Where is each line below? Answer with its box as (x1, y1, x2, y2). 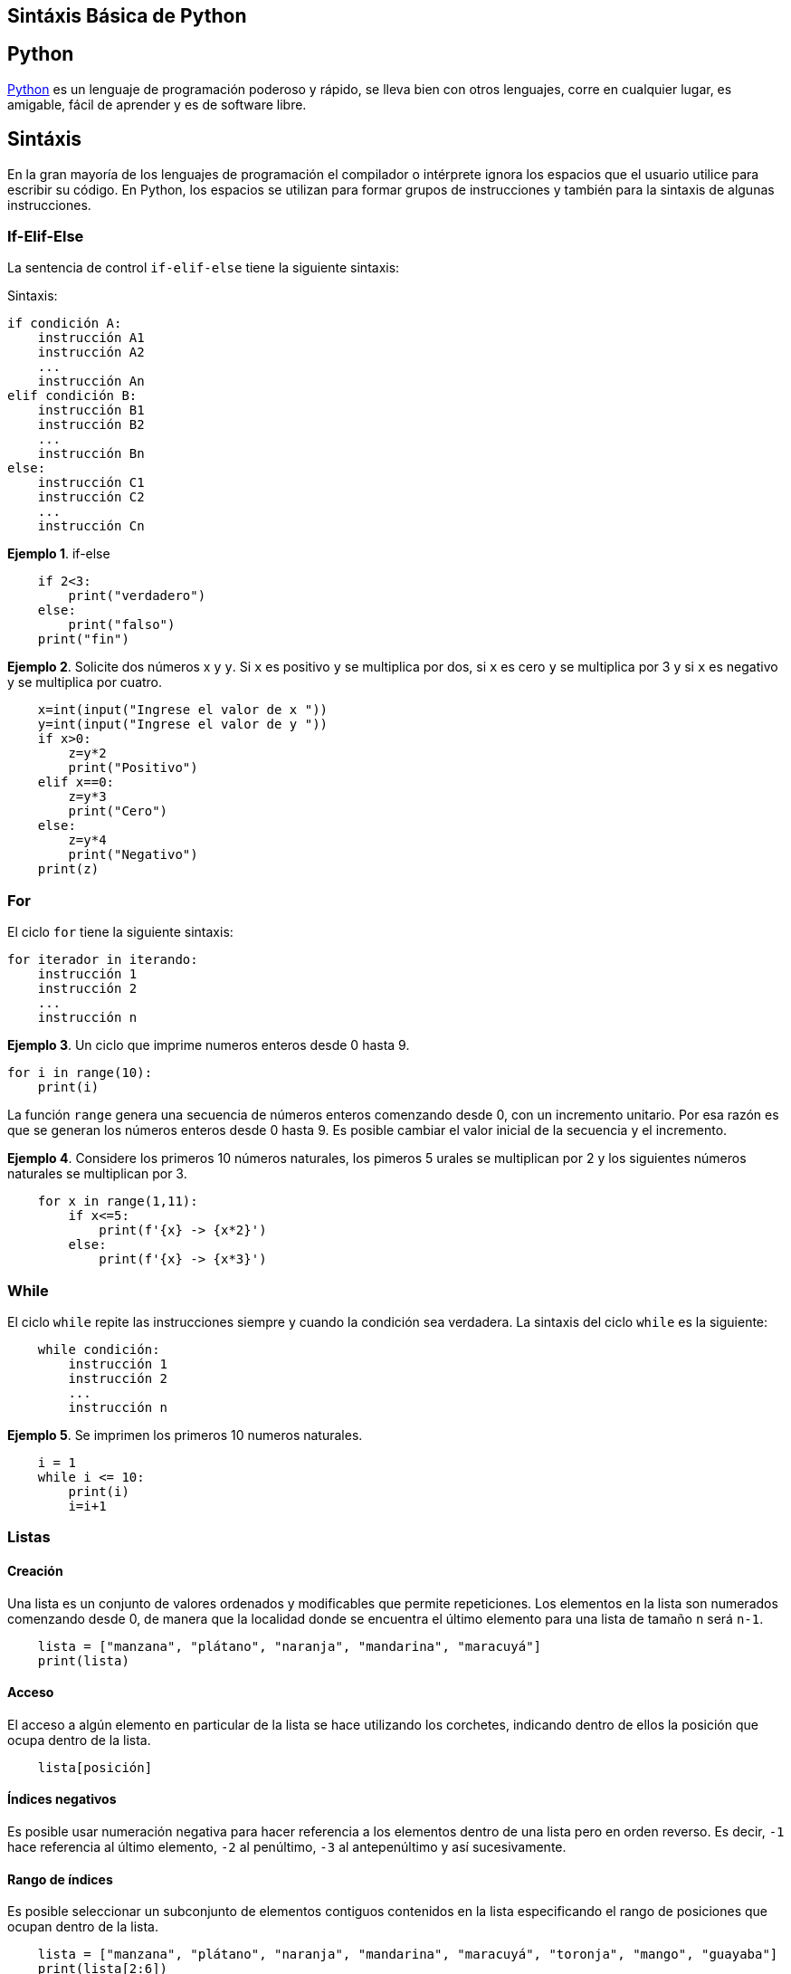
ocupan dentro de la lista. (7, 1919, 158, 1935)
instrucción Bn (37, 446, 145, 462)
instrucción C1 (37, 475, 145, 491)
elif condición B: (7, 388, 138, 404)
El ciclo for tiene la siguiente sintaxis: (7, 924, 233, 940)
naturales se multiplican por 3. (7, 1166, 187, 1182)
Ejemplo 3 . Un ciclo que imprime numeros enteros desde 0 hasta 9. (7, 1037, 410, 1054)
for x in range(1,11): (37, 1194, 198, 1209)
